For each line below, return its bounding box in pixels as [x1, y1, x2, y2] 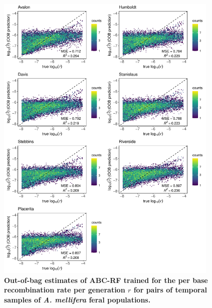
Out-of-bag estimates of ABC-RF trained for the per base [4, 274, 208, 285]
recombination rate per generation [4, 284, 125, 295]
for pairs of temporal [133, 284, 207, 295]
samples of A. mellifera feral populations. [4, 294, 151, 304]
